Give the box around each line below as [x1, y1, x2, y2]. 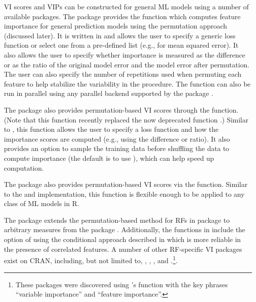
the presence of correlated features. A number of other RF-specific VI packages [4, 243, 242, 254]
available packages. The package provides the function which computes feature [4, 11, 241, 21]
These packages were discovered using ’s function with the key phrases [15, 279, 228, 289]
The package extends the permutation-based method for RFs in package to [4, 214, 230, 225]
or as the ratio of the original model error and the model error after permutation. [4, 59, 250, 69]
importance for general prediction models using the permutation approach [4, 21, 227, 31]
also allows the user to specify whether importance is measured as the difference [4, 49, 245, 60]
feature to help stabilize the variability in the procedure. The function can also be [4, 78, 251, 89]
